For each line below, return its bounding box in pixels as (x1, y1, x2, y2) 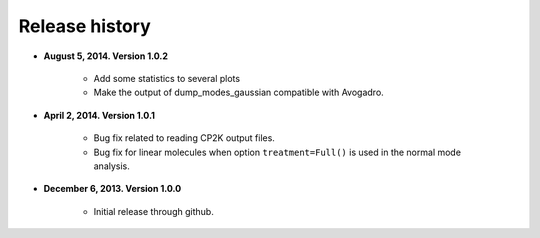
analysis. (93, 160, 130, 172)
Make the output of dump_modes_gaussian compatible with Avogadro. (93, 86, 384, 99)
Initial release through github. (93, 205, 214, 217)
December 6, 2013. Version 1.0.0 (43, 183, 182, 195)
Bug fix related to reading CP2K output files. (93, 132, 275, 144)
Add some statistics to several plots (93, 72, 240, 84)
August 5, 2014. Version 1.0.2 (43, 50, 169, 62)
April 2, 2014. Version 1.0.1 (43, 109, 155, 121)
